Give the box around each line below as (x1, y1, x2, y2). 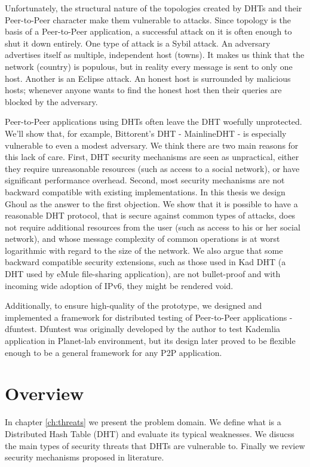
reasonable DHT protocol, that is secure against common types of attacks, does (5, 209, 296, 222)
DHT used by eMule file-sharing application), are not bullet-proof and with (5, 268, 281, 280)
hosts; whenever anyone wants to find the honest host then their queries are (5, 84, 282, 96)
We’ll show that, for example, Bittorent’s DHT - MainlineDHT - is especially (5, 127, 287, 139)
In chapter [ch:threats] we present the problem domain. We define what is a (5, 416, 281, 428)
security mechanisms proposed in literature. (5, 451, 164, 463)
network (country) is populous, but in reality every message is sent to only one (5, 60, 293, 72)
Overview (5, 381, 84, 405)
